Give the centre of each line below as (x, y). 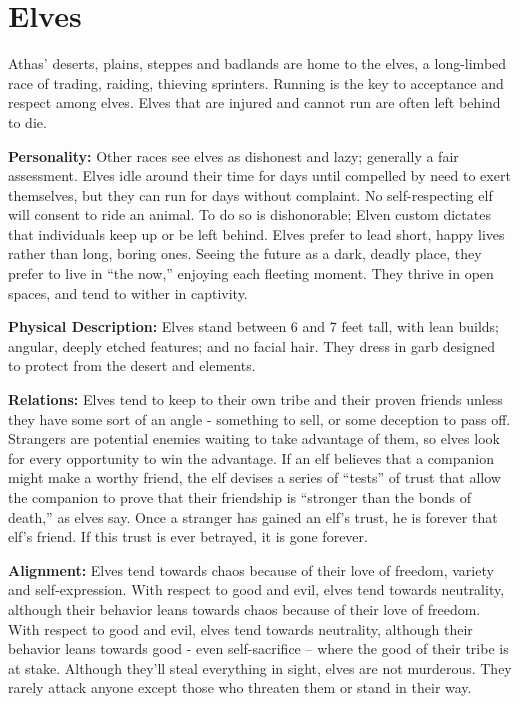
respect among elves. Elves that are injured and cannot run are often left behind (254, 102)
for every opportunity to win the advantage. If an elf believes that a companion (251, 457)
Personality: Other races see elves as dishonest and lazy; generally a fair (233, 155)
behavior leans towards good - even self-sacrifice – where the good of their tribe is (258, 648)
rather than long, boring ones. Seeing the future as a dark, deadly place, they (245, 253)
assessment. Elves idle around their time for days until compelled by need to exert (259, 175)
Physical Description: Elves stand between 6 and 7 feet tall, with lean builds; (253, 326)
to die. (27, 121)
